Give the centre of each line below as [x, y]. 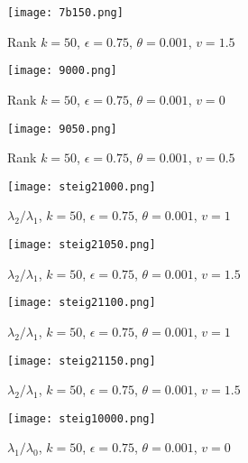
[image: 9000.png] [62, 71]
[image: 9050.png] [62, 129]
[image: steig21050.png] [82, 245]
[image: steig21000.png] [82, 186]
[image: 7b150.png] [65, 13]
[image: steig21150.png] [82, 361]
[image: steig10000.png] [82, 418]
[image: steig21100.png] [82, 303]
